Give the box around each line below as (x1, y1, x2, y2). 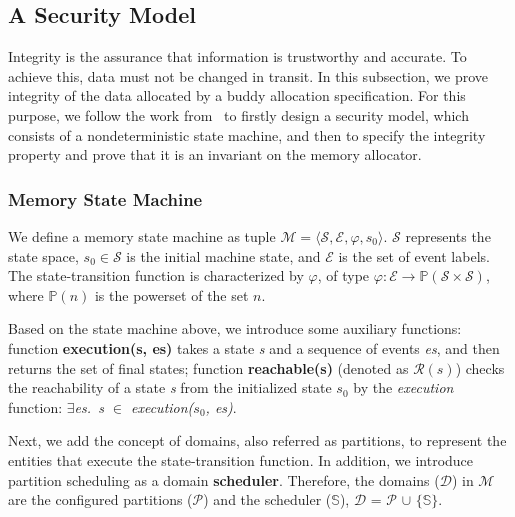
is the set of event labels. (338, 245, 490, 266)
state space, (8, 245, 79, 266)
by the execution (353, 377, 454, 398)
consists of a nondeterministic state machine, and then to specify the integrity (8, 124, 486, 145)
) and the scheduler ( (203, 489, 332, 510)
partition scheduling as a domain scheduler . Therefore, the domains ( (8, 469, 440, 490)
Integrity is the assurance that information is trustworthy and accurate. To (8, 46, 467, 67)
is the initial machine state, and (126, 245, 321, 266)
